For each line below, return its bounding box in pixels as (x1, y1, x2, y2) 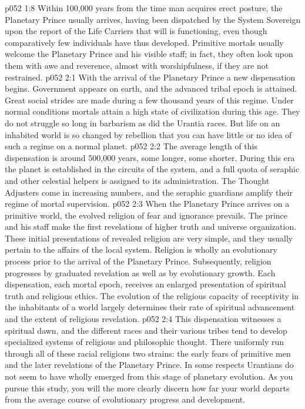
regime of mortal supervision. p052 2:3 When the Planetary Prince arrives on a (5, 197, 290, 210)
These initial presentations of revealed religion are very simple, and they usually (5, 232, 293, 244)
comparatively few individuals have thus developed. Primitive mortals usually (5, 36, 284, 48)
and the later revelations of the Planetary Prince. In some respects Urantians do (5, 358, 294, 371)
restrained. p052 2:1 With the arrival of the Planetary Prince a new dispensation (5, 71, 296, 83)
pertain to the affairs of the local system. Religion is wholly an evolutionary (5, 243, 277, 256)
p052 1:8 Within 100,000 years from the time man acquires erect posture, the (5, 2, 283, 14)
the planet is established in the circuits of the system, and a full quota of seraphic (5, 163, 300, 175)
